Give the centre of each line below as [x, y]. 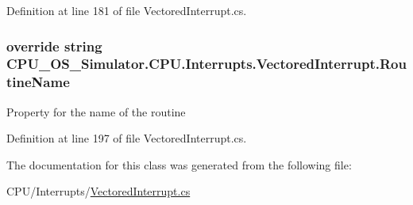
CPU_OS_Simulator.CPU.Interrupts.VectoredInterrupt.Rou [206, 64]
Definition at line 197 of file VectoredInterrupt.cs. [127, 138]
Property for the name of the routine [96, 111]
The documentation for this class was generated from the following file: [179, 164]
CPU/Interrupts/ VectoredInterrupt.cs [98, 191]
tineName [38, 82]
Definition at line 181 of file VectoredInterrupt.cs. [127, 10]
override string [54, 46]
